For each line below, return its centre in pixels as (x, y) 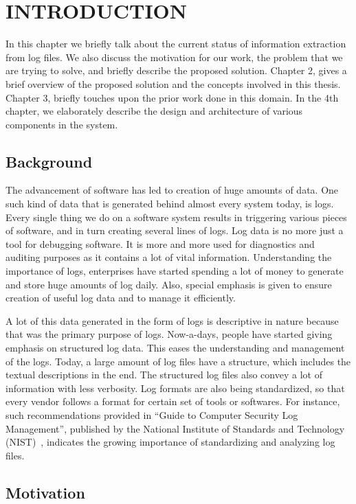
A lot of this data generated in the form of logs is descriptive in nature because (172, 320)
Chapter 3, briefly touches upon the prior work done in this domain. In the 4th (172, 97)
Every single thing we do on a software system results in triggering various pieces (176, 217)
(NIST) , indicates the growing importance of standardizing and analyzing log (170, 442)
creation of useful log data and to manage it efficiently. (121, 298)
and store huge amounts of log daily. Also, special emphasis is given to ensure (169, 284)
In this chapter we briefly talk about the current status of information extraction (176, 44)
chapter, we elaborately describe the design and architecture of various (154, 111)
